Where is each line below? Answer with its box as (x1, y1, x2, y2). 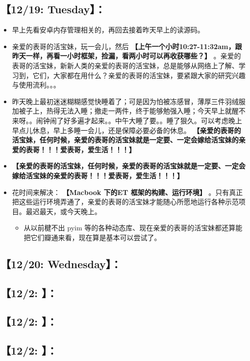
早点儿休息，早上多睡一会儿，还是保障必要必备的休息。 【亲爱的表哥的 (12, 125, 241, 135)
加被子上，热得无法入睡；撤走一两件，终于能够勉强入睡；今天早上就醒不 (12, 106, 246, 116)
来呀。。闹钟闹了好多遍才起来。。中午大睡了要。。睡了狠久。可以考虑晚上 (12, 115, 242, 125)
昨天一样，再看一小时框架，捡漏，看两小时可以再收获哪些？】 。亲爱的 (12, 51, 241, 61)
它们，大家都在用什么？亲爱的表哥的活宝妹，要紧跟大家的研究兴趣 (32, 70, 246, 80)
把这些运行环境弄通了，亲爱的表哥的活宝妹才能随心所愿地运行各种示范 (12, 196, 239, 207)
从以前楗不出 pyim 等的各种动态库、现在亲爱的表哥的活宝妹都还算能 (24, 222, 243, 233)
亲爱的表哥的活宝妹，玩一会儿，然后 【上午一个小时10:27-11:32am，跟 (12, 41, 242, 51)
